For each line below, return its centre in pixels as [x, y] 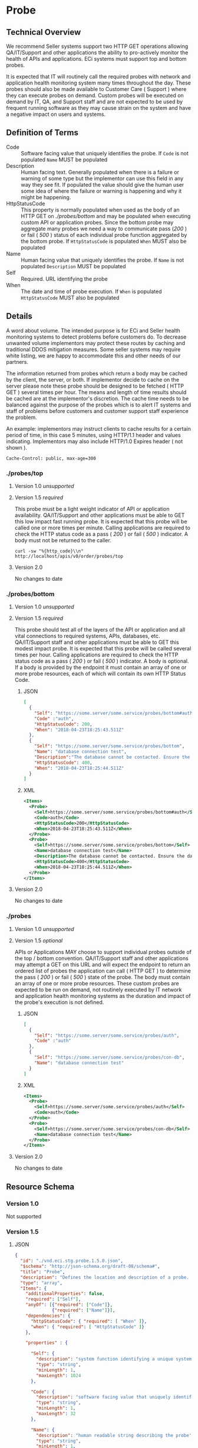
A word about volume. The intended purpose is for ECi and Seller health [93, 330]
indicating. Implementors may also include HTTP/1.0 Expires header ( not [95, 441]
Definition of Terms [42, 133]
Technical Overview [44, 32]
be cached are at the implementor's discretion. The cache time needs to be [98, 398]
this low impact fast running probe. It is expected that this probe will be [101, 521]
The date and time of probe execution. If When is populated [91, 291]
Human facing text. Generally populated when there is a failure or [100, 172]
